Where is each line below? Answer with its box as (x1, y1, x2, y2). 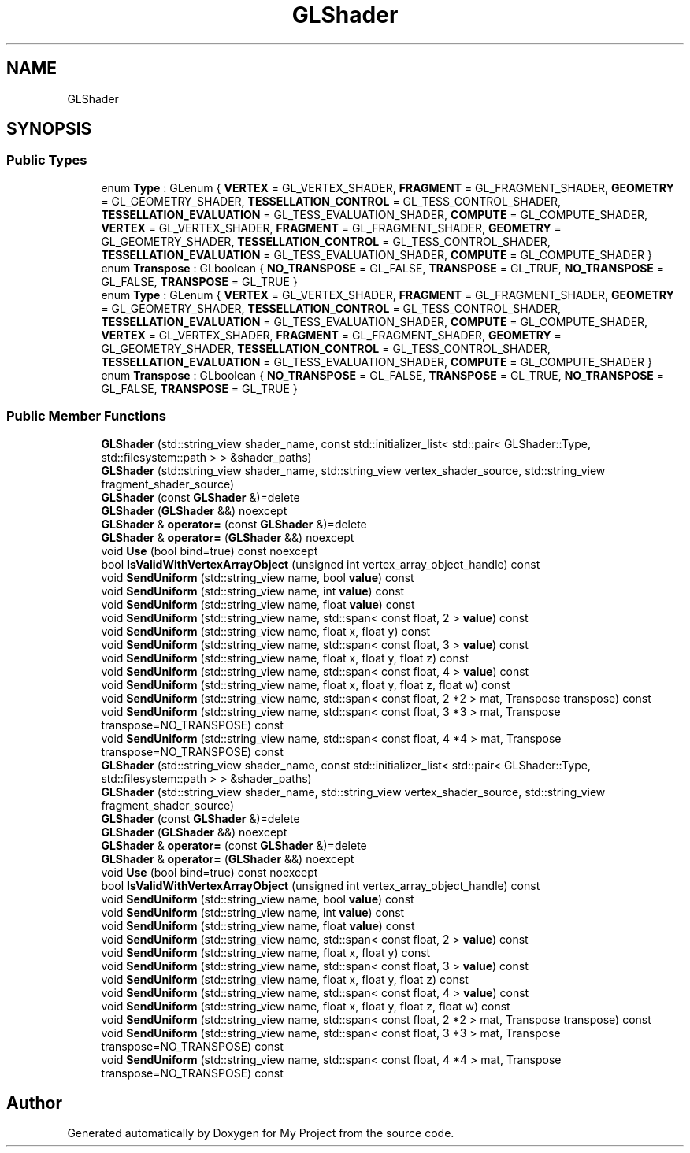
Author (6, 1092, 62, 1113)
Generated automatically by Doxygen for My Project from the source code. (67, 1126, 454, 1140)
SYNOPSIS (6, 119, 92, 139)
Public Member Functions (6, 408, 166, 424)
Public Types (6, 152, 87, 169)
